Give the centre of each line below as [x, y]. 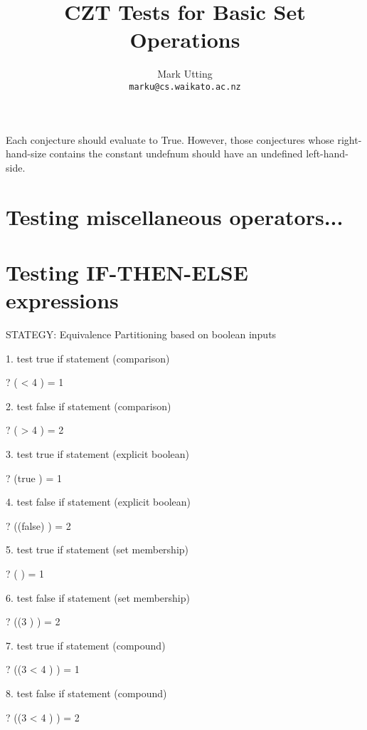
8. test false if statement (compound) [86, 693]
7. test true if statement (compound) [86, 645]
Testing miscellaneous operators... [175, 216]
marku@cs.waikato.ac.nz [185, 87]
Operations [185, 40]
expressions [62, 300]
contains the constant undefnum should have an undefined [176, 153]
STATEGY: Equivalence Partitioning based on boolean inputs [141, 334]
